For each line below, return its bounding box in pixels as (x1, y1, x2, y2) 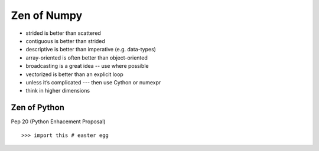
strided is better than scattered (25, 29, 102, 37)
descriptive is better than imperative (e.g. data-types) (25, 46, 157, 53)
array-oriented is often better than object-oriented (25, 54, 148, 61)
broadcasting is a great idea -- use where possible (25, 63, 149, 70)
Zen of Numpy (11, 9, 83, 22)
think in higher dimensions (25, 87, 90, 94)
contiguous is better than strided (25, 37, 106, 44)
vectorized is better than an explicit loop (25, 71, 123, 78)
